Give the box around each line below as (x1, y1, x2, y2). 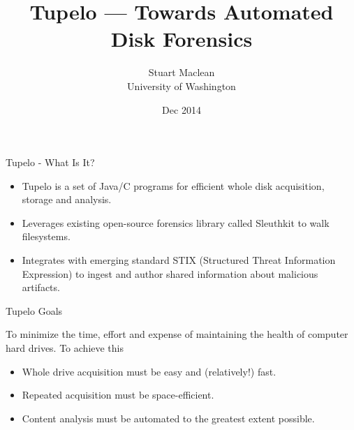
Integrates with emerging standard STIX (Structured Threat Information (22, 253, 336, 267)
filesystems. (22, 229, 71, 244)
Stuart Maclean (148, 65, 215, 80)
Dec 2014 (162, 102, 201, 117)
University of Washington (127, 78, 236, 93)
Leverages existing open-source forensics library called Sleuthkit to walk (22, 215, 330, 230)
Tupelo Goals (6, 303, 63, 318)
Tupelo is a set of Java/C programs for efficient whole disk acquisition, (22, 178, 325, 193)
